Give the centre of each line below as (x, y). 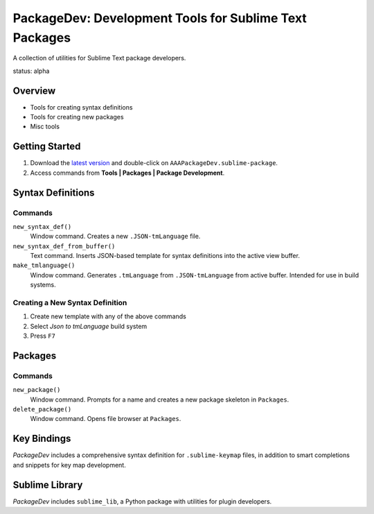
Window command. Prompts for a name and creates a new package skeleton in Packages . (160, 400)
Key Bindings (42, 439)
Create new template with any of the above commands (108, 316)
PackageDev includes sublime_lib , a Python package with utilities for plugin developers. (142, 501)
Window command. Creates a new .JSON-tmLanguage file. (115, 237)
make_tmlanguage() (44, 266)
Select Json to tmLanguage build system (89, 326)
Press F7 (43, 336)
